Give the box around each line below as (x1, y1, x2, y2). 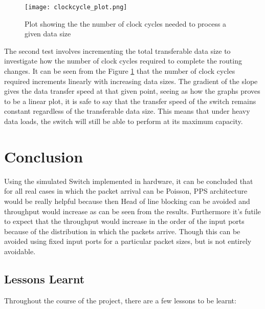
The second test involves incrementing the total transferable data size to (4, 45, 231, 56)
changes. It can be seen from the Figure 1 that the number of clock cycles (4, 66, 235, 76)
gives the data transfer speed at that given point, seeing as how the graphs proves (4, 86, 260, 96)
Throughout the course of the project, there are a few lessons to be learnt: (4, 295, 236, 305)
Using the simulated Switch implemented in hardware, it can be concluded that (4, 175, 253, 186)
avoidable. (4, 245, 36, 256)
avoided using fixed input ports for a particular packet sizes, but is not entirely (4, 236, 252, 246)
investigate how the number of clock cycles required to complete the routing (4, 55, 242, 66)
